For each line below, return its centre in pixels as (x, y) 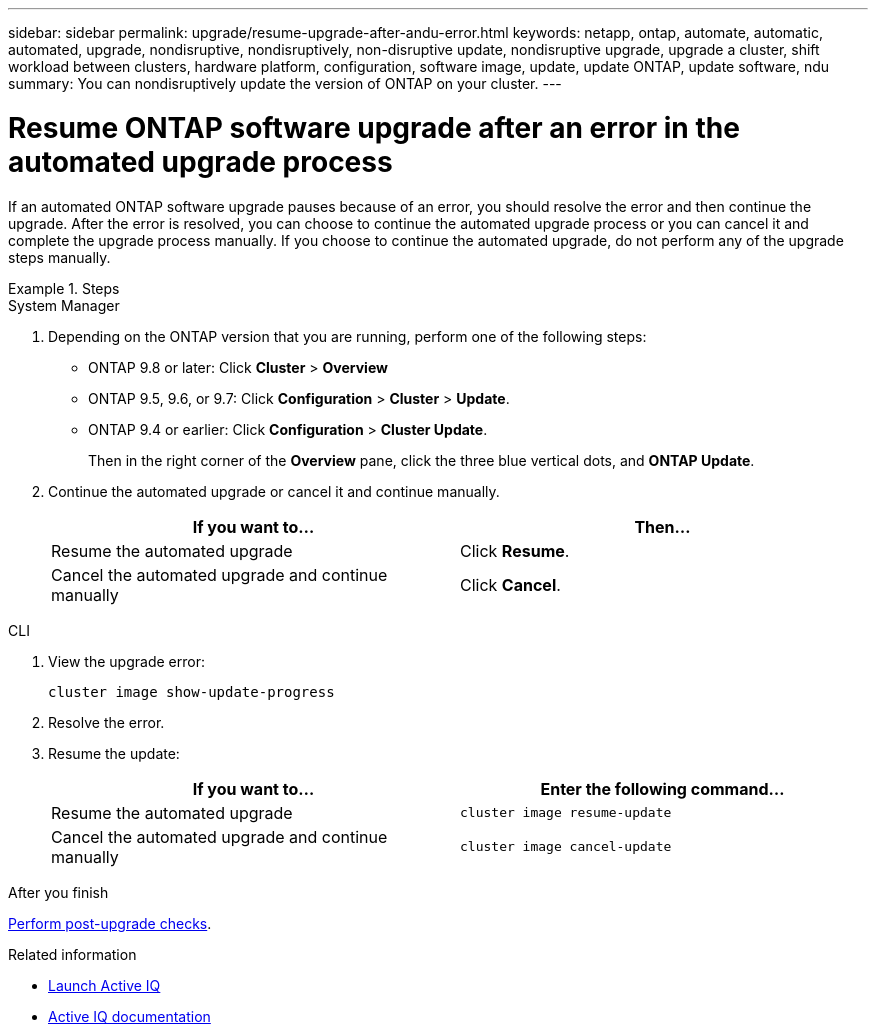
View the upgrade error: (126, 661)
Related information (72, 954)
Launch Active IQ (104, 985)
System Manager (64, 305)
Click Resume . (515, 550)
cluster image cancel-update (566, 846)
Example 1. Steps (64, 288)
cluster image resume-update (566, 812)
